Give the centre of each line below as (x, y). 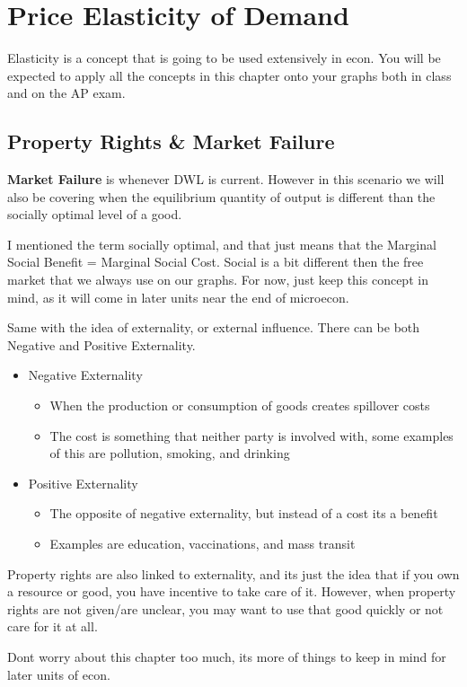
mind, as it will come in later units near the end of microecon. (178, 297)
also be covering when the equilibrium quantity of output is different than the (221, 196)
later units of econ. (59, 674)
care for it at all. (53, 626)
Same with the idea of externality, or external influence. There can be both (214, 327)
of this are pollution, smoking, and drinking (170, 453)
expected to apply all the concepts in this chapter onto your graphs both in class (229, 75)
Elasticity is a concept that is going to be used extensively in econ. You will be (224, 58)
